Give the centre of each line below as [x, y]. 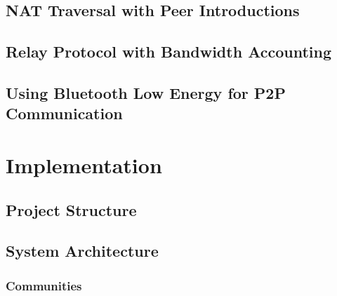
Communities [44, 285]
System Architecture [82, 251]
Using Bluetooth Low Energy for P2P [146, 92]
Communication [64, 113]
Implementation [84, 164]
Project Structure [71, 209]
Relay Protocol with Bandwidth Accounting [168, 52]
